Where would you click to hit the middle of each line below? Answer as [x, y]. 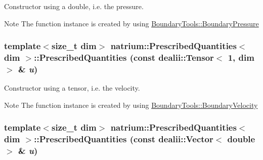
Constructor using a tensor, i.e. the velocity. [72, 88]
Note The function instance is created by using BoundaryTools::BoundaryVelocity [131, 105]
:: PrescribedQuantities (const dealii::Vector [124, 139]
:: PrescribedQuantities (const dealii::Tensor [124, 57]
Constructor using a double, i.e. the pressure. [74, 6]
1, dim [241, 57]
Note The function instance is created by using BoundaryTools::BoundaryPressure [131, 23]
